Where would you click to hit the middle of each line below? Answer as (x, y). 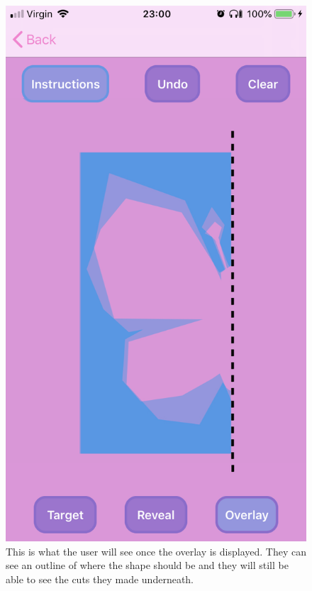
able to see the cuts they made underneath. (100, 579)
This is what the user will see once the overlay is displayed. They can (156, 551)
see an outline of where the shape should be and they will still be (147, 565)
